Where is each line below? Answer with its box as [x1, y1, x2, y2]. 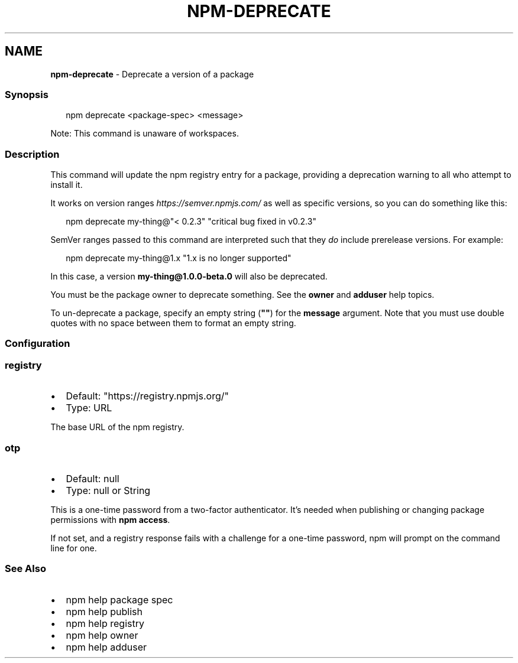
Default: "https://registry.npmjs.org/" [66, 390, 229, 402]
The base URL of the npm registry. [50, 422, 184, 433]
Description [5, 148, 60, 160]
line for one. [50, 542, 97, 553]
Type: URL [66, 402, 112, 414]
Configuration [5, 337, 70, 350]
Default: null [66, 472, 119, 485]
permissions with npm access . [50, 514, 170, 525]
